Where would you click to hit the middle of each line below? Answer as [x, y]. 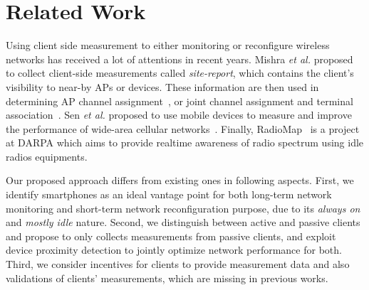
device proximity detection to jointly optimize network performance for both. [174, 250]
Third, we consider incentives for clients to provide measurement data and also [178, 264]
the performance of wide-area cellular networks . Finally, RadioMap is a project [183, 128]
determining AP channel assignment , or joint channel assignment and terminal [180, 101]
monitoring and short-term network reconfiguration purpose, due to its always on [183, 208]
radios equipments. [47, 156]
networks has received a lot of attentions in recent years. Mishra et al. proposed [180, 59]
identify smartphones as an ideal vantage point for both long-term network [169, 194]
